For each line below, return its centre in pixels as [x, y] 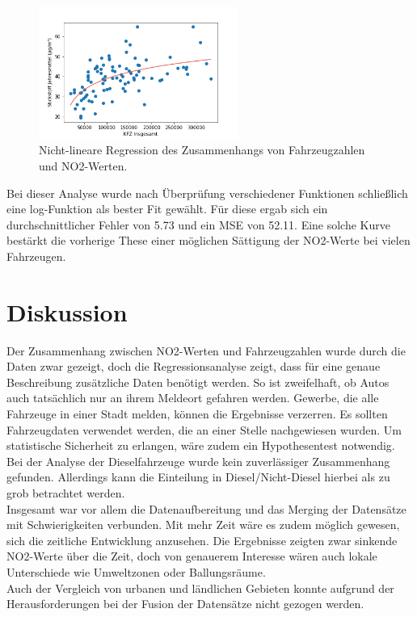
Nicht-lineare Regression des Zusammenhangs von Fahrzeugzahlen [202, 150]
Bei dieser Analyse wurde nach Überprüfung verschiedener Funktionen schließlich [207, 193]
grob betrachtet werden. [66, 492]
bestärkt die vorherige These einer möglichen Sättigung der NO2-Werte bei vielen [208, 240]
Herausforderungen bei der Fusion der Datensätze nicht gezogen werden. [185, 604]
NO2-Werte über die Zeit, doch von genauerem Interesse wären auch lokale [192, 556]
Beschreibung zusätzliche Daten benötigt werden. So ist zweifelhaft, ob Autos [198, 382]
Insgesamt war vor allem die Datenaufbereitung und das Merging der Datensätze [206, 508]
